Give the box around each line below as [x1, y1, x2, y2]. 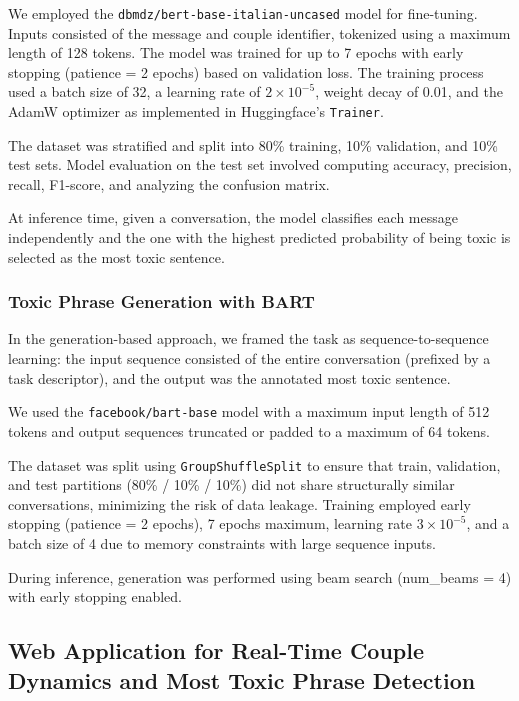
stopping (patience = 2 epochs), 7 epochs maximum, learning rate [8, 513, 412, 534]
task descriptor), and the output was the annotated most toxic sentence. [8, 367, 451, 388]
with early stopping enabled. [8, 586, 182, 607]
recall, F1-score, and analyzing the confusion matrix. [8, 173, 330, 194]
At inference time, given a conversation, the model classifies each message [8, 207, 459, 228]
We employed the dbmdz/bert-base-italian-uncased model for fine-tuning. [8, 3, 478, 23]
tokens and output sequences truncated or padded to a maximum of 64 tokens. [8, 420, 490, 441]
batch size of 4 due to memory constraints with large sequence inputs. [8, 532, 436, 553]
